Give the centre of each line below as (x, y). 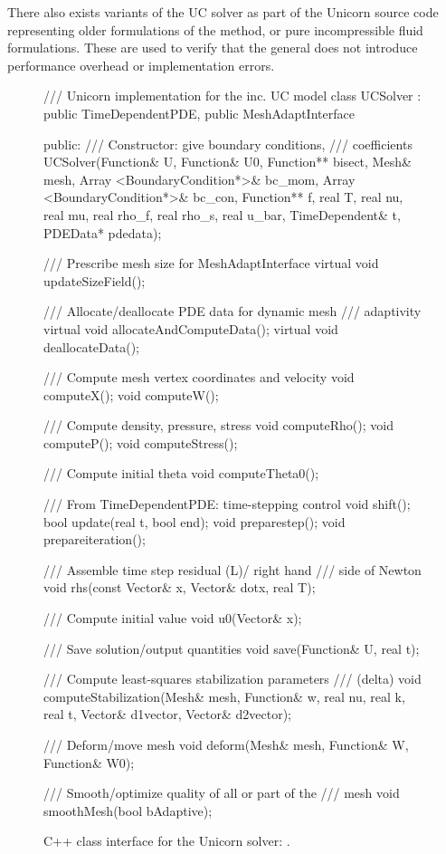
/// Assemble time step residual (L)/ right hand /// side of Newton (232, 569)
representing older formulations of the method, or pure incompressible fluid (215, 29)
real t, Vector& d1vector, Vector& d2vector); (167, 714)
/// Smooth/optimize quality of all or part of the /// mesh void (222, 793)
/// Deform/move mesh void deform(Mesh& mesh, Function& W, (226, 744)
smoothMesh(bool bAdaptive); (128, 810)
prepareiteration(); (95, 539)
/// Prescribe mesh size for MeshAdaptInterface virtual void (211, 263)
